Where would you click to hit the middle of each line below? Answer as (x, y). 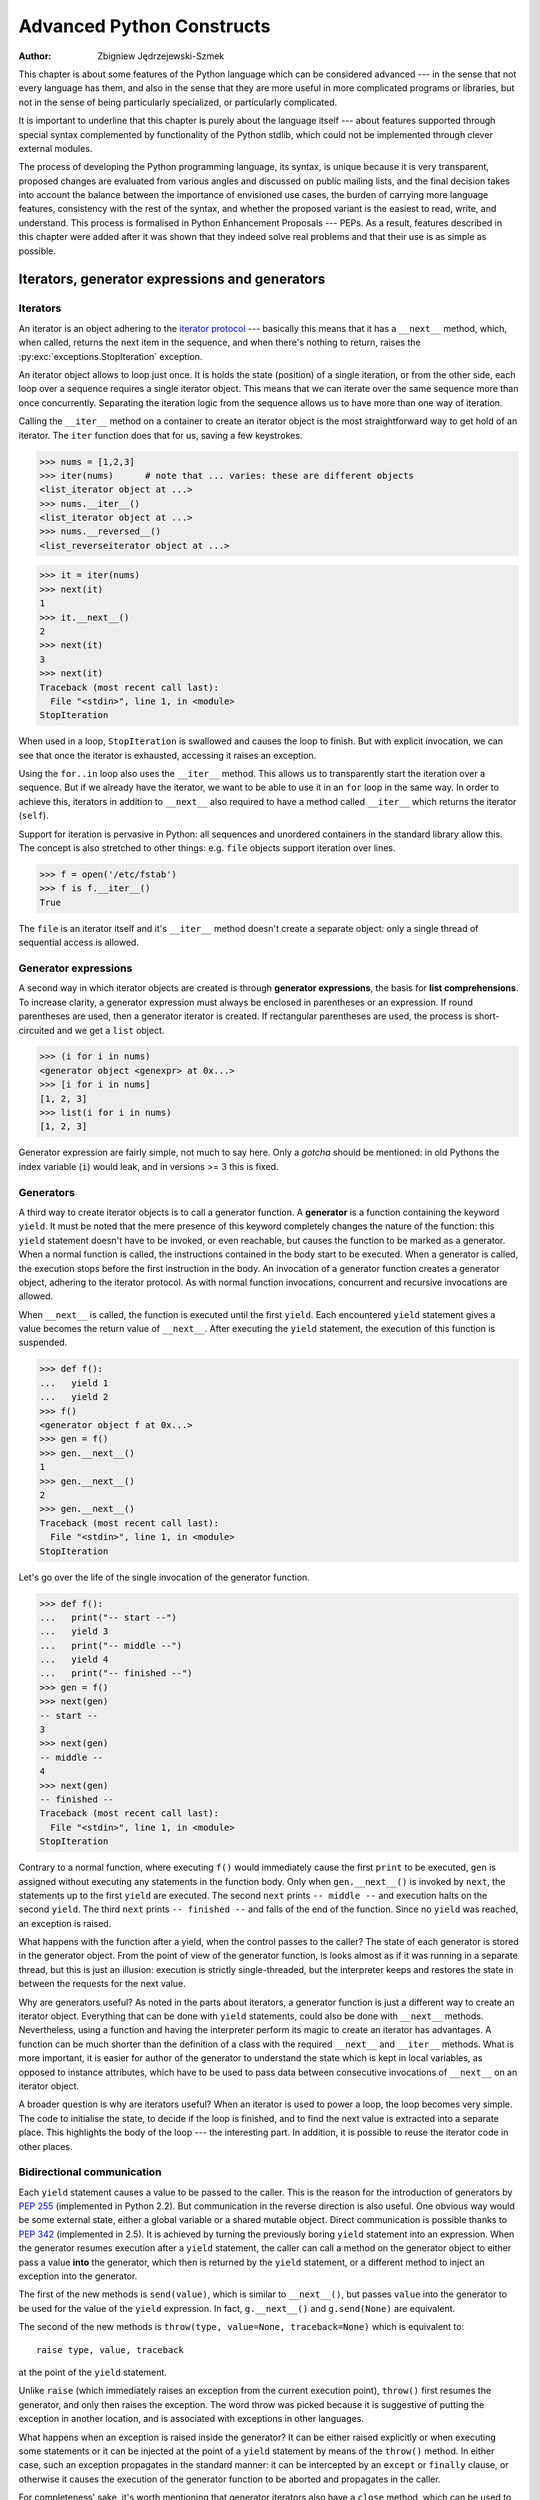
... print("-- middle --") (111, 1645)
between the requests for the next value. (102, 1984)
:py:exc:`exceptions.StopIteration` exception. (110, 356)
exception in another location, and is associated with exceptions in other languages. (191, 2419)
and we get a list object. (110, 1030)
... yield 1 (74, 1383)
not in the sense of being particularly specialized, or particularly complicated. (178, 102)
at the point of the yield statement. (92, 2372)
